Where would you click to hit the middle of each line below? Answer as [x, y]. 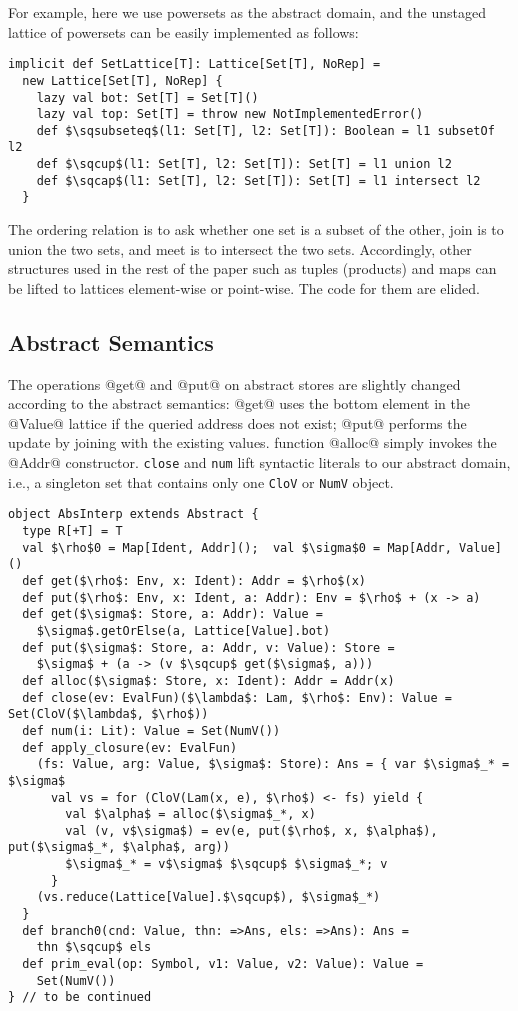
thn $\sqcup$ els [94, 947]
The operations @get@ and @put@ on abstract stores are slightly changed [234, 383]
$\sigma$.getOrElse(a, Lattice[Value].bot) [183, 630]
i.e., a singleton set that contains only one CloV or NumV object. [201, 481]
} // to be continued [80, 997]
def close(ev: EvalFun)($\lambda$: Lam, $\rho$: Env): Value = [237, 697]
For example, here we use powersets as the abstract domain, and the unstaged [247, 12]
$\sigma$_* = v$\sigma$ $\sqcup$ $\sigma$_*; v [226, 864]
